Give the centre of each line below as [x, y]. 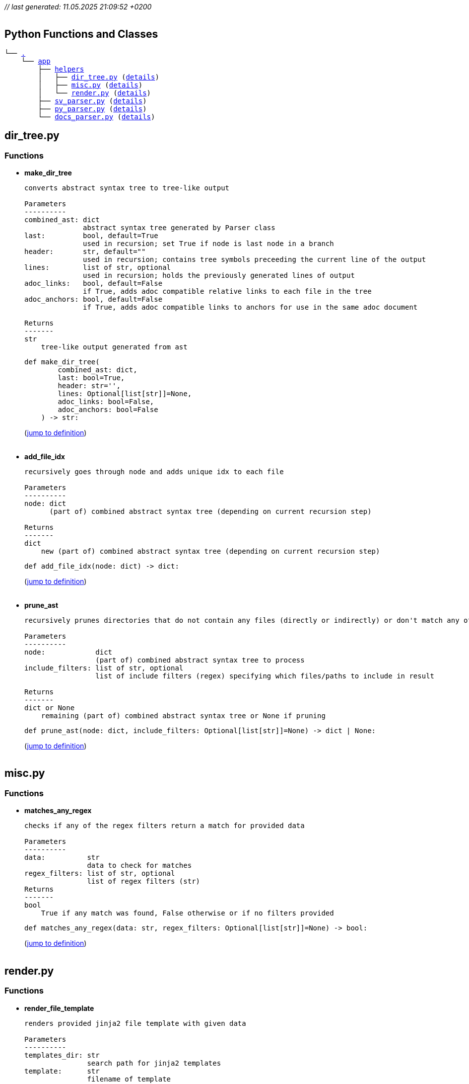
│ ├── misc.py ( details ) [90, 85]
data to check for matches [139, 866]
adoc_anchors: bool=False [108, 410]
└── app [36, 61]
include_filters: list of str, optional [104, 668]
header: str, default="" [85, 252]
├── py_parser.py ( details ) [92, 109]
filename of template [129, 1079]
